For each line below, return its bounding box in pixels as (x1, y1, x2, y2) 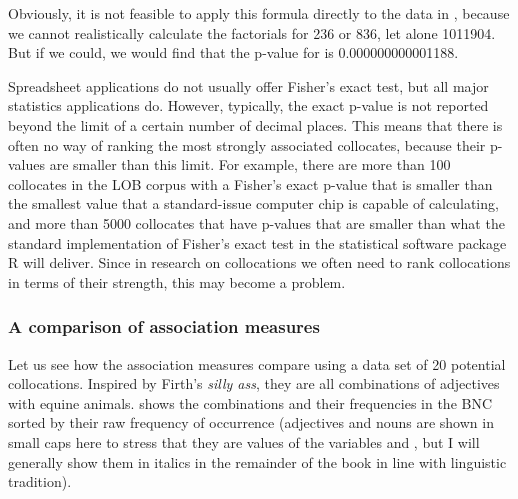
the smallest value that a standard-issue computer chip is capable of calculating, (8, 193, 499, 214)
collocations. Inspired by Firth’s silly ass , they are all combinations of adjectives (8, 373, 500, 394)
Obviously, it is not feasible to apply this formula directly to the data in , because (8, 3, 510, 23)
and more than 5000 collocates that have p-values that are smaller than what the (8, 212, 505, 233)
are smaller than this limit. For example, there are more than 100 (49, 154, 451, 175)
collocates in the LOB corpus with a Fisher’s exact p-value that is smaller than (8, 173, 493, 194)
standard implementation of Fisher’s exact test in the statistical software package (8, 232, 507, 253)
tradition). (8, 471, 72, 492)
